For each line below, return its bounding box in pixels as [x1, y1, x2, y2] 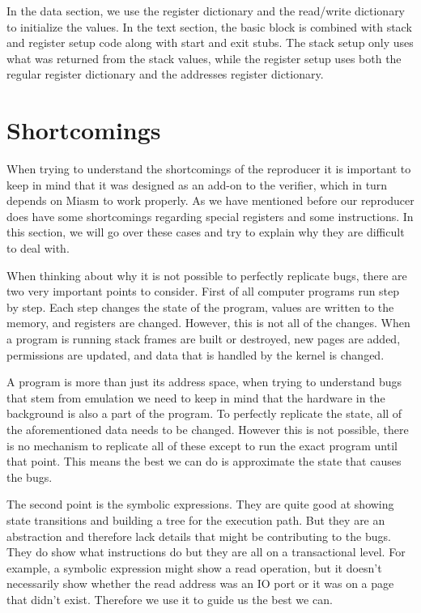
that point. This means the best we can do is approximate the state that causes [6, 453, 402, 470]
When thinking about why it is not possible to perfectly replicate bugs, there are [6, 266, 407, 283]
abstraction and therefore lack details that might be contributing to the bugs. [6, 527, 391, 544]
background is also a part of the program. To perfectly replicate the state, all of [6, 405, 402, 422]
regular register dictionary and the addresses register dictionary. [6, 66, 324, 83]
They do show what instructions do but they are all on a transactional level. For [6, 543, 406, 560]
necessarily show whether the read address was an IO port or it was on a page [6, 575, 394, 592]
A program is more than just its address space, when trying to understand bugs [6, 373, 402, 390]
